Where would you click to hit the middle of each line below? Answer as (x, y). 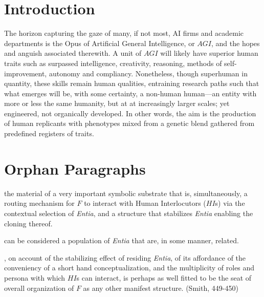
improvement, (26, 73)
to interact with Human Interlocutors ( (145, 203)
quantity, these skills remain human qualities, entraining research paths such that (132, 83)
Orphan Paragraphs (75, 168)
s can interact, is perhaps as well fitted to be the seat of (164, 277)
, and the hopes (236, 43)
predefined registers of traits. (49, 133)
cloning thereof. (28, 223)
